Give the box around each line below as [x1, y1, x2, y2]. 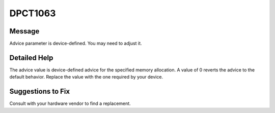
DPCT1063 [9, 8, 56, 19]
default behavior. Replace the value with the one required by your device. [9, 74, 163, 80]
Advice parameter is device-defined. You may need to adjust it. [9, 41, 142, 47]
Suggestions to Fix [9, 87, 70, 96]
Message [9, 27, 40, 35]
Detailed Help [9, 53, 53, 62]
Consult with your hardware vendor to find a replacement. [9, 100, 131, 106]
